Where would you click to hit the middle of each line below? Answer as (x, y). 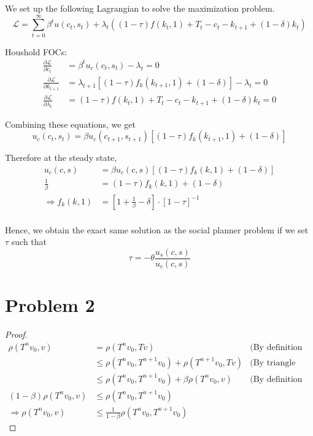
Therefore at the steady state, (61, 158)
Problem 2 (50, 305)
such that (29, 242)
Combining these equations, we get (70, 124)
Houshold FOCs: (36, 51)
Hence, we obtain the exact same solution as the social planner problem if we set (157, 229)
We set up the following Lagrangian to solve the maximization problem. (140, 8)
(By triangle (273, 363)
